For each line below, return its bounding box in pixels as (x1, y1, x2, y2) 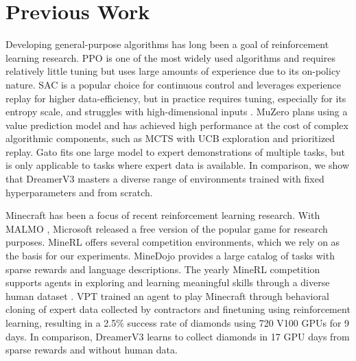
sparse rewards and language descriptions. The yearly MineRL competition (5, 261, 320, 276)
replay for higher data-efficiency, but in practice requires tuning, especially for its (5, 91, 346, 105)
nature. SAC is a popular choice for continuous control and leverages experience (5, 77, 341, 91)
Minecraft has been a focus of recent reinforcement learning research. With (5, 208, 320, 222)
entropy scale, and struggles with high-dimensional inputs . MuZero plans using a (5, 104, 348, 119)
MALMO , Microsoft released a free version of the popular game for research (5, 221, 328, 235)
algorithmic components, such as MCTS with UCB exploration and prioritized (5, 131, 335, 145)
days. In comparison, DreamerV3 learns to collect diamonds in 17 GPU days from (5, 329, 350, 343)
